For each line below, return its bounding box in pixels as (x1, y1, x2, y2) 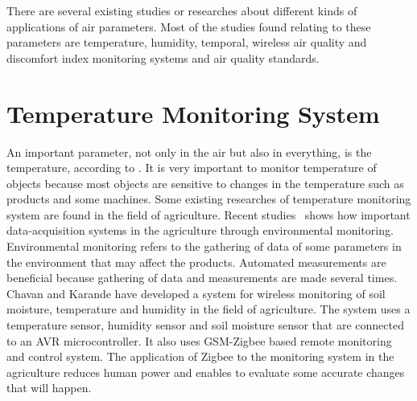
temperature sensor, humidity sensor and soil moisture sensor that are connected (6, 317, 404, 333)
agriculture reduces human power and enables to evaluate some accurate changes (6, 363, 405, 380)
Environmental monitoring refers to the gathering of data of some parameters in (6, 238, 402, 255)
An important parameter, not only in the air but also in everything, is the (6, 143, 372, 160)
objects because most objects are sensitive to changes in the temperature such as (6, 174, 404, 191)
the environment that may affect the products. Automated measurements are (6, 253, 386, 270)
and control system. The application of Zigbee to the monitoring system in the (6, 348, 394, 365)
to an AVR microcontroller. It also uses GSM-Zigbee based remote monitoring (6, 332, 392, 349)
